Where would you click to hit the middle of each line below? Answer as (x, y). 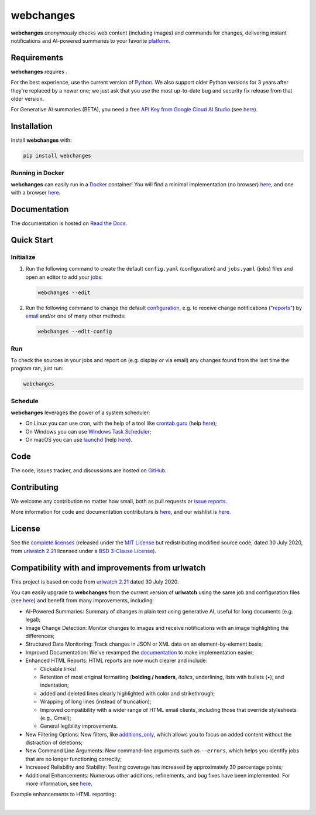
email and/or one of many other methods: (75, 316)
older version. (28, 99)
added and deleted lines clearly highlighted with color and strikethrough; (128, 693)
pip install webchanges (57, 156)
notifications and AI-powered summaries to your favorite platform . (91, 40)
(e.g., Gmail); (56, 718)
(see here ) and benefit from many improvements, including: (83, 601)
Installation (32, 126)
